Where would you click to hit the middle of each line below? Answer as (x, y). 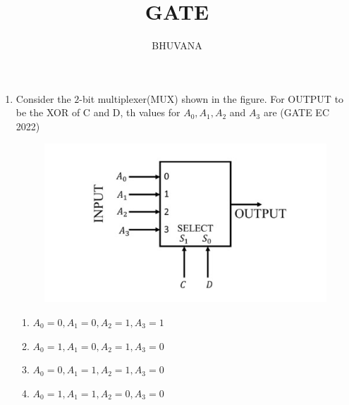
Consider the (43, 98)
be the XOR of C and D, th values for (98, 112)
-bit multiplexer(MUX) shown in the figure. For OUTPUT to (212, 98)
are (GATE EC (296, 112)
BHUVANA (177, 45)
